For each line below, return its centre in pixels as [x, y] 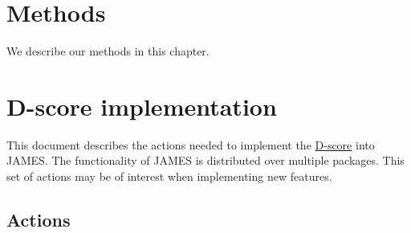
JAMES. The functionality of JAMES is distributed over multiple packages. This [205, 160]
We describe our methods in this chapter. [108, 51]
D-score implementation [142, 106]
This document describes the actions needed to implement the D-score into [191, 144]
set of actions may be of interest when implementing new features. [169, 176]
